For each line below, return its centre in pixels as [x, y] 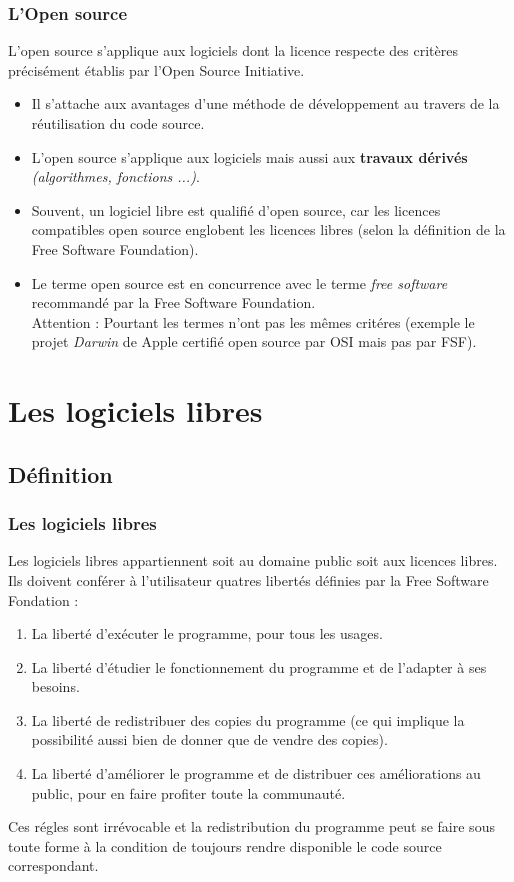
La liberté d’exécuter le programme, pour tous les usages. [207, 633]
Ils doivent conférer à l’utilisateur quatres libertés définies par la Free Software [248, 579]
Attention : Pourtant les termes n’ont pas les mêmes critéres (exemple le [253, 321]
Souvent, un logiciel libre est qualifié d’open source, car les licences [236, 209]
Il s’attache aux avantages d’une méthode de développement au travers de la [265, 103]
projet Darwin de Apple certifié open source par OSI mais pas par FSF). [254, 341]
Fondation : [43, 599]
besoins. [55, 686]
